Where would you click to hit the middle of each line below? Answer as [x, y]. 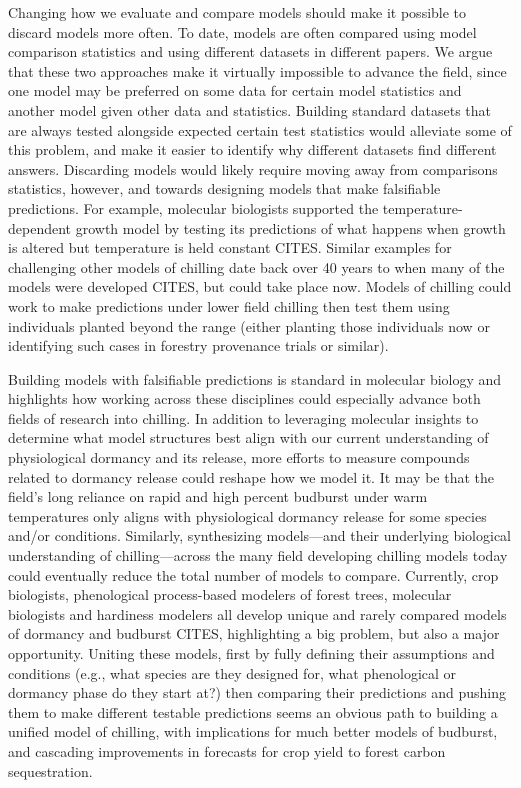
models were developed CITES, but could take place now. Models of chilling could [260, 286]
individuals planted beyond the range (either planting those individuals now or [249, 325]
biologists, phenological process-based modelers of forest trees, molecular [230, 594]
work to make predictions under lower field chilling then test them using [229, 305]
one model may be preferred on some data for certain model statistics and [235, 90]
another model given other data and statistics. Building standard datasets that [250, 109]
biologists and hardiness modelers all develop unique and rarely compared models [257, 613]
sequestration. [50, 770]
